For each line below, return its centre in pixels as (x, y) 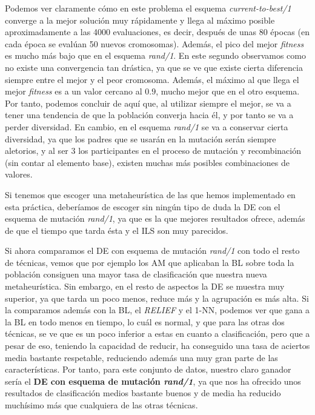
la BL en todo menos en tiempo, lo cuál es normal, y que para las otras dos (145, 321)
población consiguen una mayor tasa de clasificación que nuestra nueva (136, 274)
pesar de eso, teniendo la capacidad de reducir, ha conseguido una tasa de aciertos (157, 346)
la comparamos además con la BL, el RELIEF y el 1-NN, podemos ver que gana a (157, 310)
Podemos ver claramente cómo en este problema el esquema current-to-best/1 (148, 8)
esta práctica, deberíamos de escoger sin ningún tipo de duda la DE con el (143, 206)
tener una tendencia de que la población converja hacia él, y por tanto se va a (149, 115)
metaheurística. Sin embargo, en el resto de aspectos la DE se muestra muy (145, 286)
